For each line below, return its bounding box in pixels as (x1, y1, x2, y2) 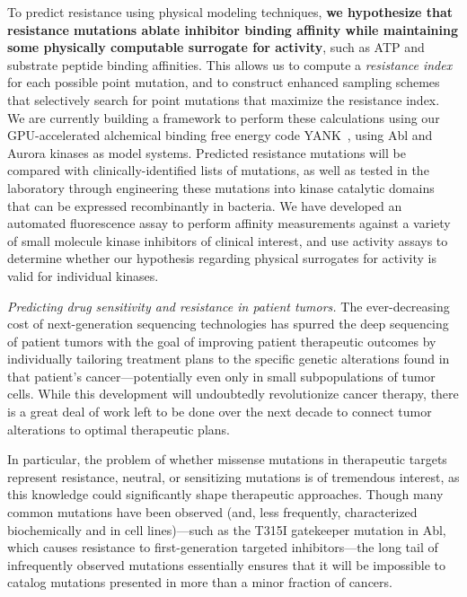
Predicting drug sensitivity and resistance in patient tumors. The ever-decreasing (7, 296, 450, 315)
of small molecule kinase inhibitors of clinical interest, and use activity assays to (7, 231, 448, 250)
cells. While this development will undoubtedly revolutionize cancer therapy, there (7, 384, 459, 403)
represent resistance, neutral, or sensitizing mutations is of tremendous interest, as (7, 467, 460, 486)
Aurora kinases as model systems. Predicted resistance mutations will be (7, 143, 406, 162)
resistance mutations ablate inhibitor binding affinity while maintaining (7, 20, 459, 39)
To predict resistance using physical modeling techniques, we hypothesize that (7, 3, 454, 21)
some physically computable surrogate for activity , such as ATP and (7, 38, 425, 57)
